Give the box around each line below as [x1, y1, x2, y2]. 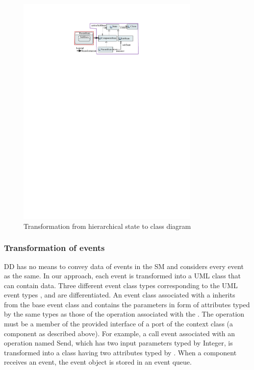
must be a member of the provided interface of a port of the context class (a [4, 319, 233, 329]
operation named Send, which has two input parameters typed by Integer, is [4, 338, 233, 348]
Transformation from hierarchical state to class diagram [24, 221, 191, 231]
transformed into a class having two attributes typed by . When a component [4, 347, 237, 357]
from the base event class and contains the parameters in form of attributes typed [4, 299, 250, 309]
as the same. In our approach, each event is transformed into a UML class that [4, 271, 241, 281]
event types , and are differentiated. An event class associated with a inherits [4, 290, 235, 300]
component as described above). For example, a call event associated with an [4, 328, 235, 338]
